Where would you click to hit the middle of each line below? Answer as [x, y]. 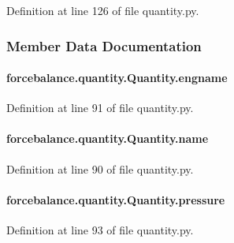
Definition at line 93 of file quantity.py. [100, 230]
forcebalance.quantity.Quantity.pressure [116, 199]
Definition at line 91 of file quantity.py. [100, 108]
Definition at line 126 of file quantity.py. [103, 10]
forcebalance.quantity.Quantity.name [108, 138]
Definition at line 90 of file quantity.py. [100, 168]
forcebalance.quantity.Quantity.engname [117, 78]
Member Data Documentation [104, 45]
